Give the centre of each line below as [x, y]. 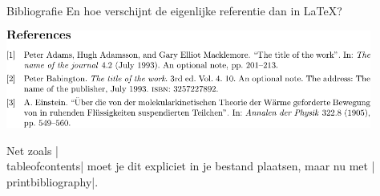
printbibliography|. [53, 181]
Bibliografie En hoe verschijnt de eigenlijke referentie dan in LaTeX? [174, 10]
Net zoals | [33, 150]
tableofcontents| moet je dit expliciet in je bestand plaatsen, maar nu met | [191, 166]
